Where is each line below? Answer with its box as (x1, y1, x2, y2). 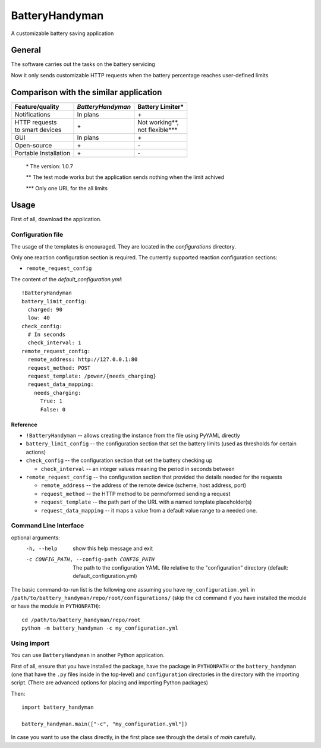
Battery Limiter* (137, 102, 184, 111)
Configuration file (11, 231, 64, 239)
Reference (11, 421, 37, 428)
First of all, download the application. (11, 216, 102, 223)
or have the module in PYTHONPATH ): (11, 602, 101, 609)
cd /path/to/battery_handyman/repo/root (21, 616, 141, 623)
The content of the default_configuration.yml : (11, 275, 122, 282)
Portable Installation (14, 149, 71, 157)
